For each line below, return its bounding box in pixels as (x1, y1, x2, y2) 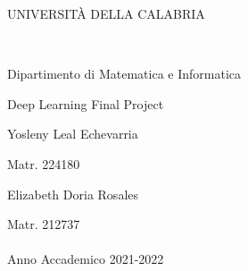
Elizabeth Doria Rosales (7, 184, 138, 203)
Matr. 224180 (7, 154, 80, 173)
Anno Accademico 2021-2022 (7, 250, 164, 268)
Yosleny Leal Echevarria (7, 124, 138, 143)
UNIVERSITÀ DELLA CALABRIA (7, 4, 205, 22)
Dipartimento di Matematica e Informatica (7, 64, 241, 83)
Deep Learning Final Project (7, 94, 164, 113)
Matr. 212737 (7, 215, 80, 233)
